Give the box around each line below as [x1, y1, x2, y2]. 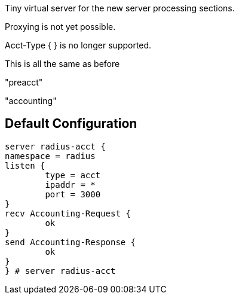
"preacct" [5, 77, 43, 87]
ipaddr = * [45, 179, 96, 190]
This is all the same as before [5, 59, 120, 69]
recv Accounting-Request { [5, 208, 131, 218]
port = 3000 [45, 189, 101, 199]
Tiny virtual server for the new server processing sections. [5, 3, 235, 13]
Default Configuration [5, 116, 137, 132]
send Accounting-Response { [5, 237, 136, 247]
